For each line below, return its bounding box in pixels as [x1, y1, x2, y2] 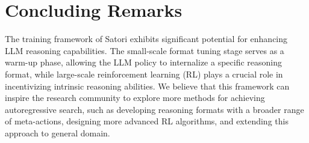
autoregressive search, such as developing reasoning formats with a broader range [5, 103, 304, 115]
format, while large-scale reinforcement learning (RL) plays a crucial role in [5, 67, 283, 80]
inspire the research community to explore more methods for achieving [5, 91, 265, 104]
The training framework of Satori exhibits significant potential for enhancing [5, 32, 288, 45]
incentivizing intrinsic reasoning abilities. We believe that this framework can [5, 79, 290, 92]
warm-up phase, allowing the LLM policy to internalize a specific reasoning [5, 56, 282, 68]
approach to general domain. [5, 126, 110, 139]
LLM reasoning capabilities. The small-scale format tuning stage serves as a [5, 44, 284, 56]
